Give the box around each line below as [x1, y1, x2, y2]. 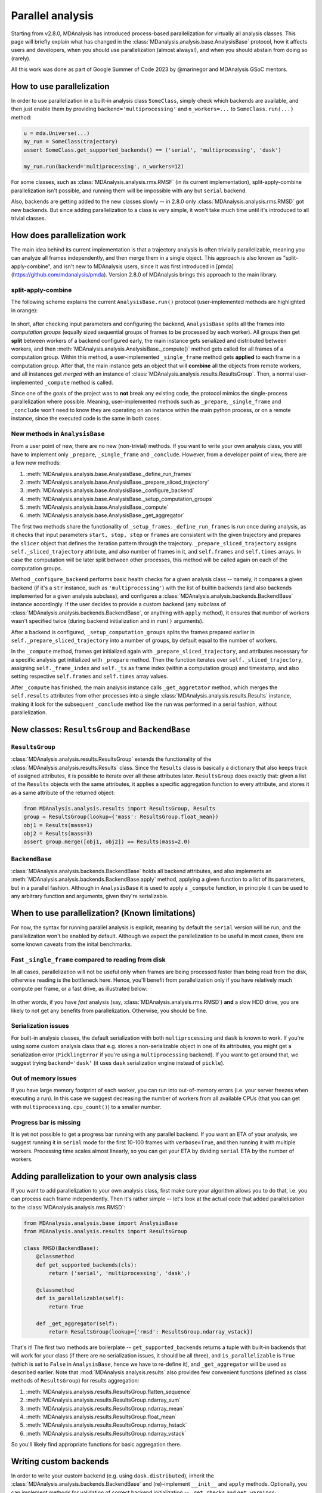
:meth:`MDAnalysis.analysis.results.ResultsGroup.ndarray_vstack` [26, 1430, 187, 1437]
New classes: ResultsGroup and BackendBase [11, 724, 191, 735]
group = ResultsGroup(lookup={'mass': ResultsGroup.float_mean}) [23, 813, 219, 821]
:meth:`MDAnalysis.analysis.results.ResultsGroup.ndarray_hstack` [26, 1421, 187, 1429]
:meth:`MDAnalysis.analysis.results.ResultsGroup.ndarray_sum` [26, 1396, 181, 1403]
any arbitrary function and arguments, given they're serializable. [11, 893, 169, 900]
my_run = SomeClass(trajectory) [23, 138, 119, 145]
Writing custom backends [11, 1457, 110, 1466]
